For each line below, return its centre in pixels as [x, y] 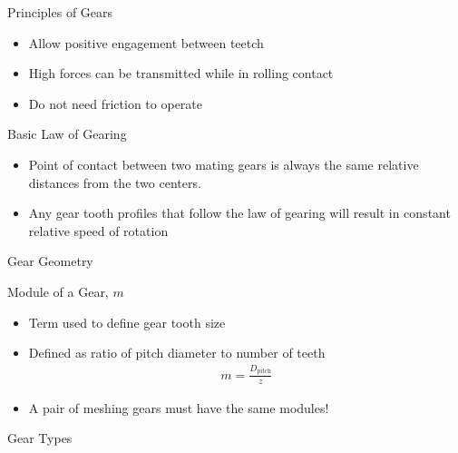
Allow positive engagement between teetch [146, 42]
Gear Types [40, 438]
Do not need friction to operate [116, 103]
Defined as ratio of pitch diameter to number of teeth [177, 353]
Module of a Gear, [58, 291]
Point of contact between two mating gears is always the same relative [224, 164]
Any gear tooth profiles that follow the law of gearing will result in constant [239, 213]
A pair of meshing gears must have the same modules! [179, 407]
